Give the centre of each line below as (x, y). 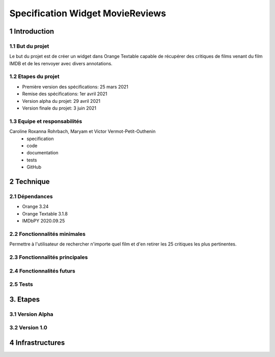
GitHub (34, 167)
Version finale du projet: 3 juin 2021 (59, 108)
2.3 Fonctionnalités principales (49, 257)
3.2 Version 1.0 (29, 327)
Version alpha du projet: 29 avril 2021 (61, 101)
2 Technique (30, 182)
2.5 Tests (21, 284)
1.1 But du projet (29, 46)
